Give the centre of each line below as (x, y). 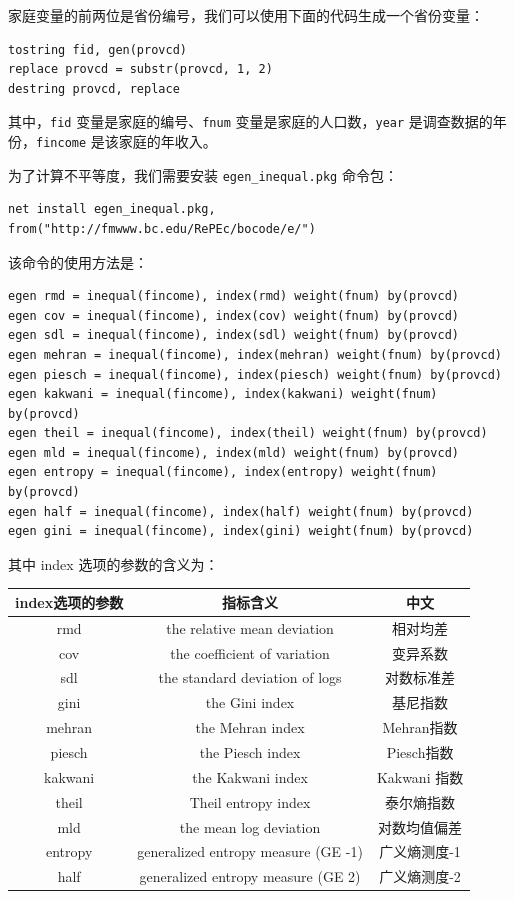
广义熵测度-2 (420, 876)
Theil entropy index (250, 801)
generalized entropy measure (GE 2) (250, 876)
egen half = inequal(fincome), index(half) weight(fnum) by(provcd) (241, 511)
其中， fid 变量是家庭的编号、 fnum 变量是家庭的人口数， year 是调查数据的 (250, 121)
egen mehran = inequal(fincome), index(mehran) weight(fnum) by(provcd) (255, 354)
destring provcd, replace (94, 88)
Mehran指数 (420, 727)
